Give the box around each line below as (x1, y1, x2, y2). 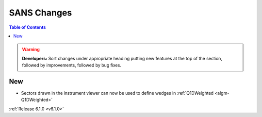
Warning (22, 47, 40, 52)
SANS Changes (9, 7, 72, 18)
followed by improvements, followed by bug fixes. (22, 62, 121, 68)
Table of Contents (9, 24, 46, 30)
